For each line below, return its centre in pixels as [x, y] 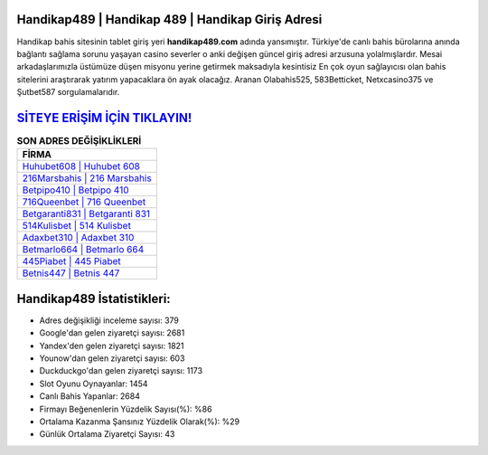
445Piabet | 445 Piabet [71, 261]
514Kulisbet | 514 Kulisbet [76, 226]
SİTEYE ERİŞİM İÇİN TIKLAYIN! [104, 118]
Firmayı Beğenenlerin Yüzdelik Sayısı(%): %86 [126, 409]
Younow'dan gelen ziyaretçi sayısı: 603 [112, 358]
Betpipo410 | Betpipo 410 [75, 190]
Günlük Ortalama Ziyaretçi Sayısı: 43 [107, 434]
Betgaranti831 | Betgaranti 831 [86, 214]
